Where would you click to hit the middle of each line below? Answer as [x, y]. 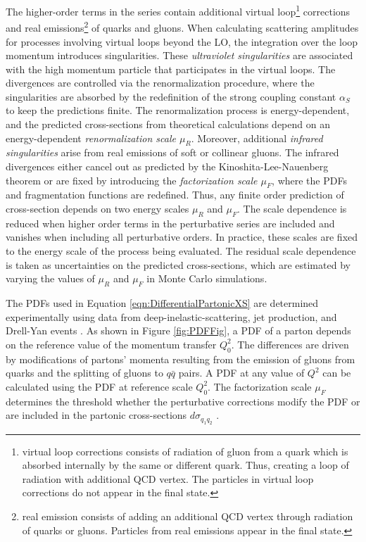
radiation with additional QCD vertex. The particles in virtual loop [168, 478]
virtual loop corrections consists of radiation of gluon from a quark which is [185, 451]
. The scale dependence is [292, 209]
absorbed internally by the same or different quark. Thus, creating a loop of [185, 465]
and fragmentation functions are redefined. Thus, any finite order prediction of [175, 195]
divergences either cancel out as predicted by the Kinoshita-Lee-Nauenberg [167, 166]
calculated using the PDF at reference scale [99, 386]
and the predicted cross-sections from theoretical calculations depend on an [168, 124]
